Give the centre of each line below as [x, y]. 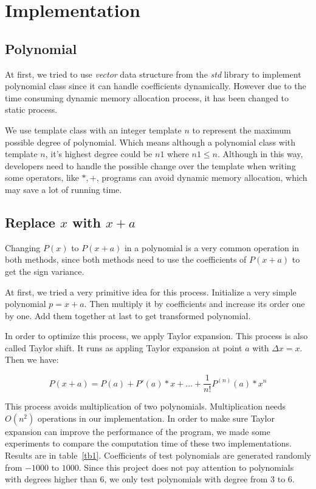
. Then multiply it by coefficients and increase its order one [194, 304]
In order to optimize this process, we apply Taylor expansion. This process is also [156, 336]
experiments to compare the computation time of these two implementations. [148, 443]
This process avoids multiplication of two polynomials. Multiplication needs [146, 406]
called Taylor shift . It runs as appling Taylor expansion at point [124, 347]
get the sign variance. [45, 271]
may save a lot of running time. [64, 189]
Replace [30, 222]
